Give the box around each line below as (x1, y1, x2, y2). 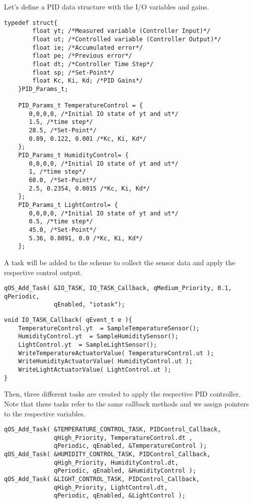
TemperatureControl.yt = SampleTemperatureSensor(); (18, 324, 200, 332)
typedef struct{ (4, 19, 58, 26)
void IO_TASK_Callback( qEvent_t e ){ (4, 316, 132, 324)
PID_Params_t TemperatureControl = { (18, 102, 143, 109)
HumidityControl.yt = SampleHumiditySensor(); (18, 333, 178, 340)
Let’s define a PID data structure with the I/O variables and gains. (4, 1, 209, 11)
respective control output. (4, 267, 83, 277)
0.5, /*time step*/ (29, 218, 93, 225)
